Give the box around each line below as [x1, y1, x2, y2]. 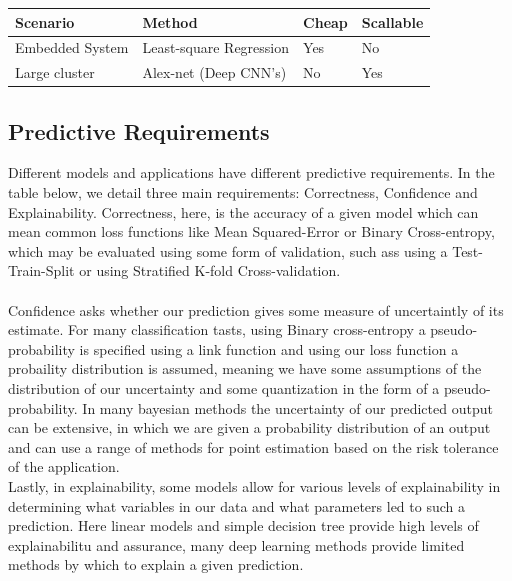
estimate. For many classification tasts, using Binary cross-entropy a [8, 319, 426, 340]
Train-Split [8, 260, 75, 281]
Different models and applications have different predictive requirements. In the [8, 162, 495, 183]
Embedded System [15, 37, 129, 58]
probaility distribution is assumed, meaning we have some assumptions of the [8, 358, 482, 379]
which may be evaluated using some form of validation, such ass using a [8, 240, 448, 261]
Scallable [361, 11, 424, 32]
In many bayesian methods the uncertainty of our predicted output [82, 397, 493, 418]
